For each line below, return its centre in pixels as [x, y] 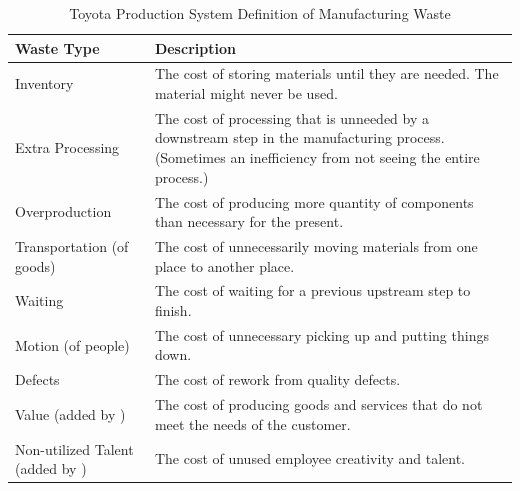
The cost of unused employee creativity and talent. [310, 458]
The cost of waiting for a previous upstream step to [312, 290]
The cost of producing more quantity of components [314, 201]
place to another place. [224, 265]
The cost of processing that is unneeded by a [291, 117]
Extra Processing [67, 147]
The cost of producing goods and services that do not [318, 404]
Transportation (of [72, 245]
